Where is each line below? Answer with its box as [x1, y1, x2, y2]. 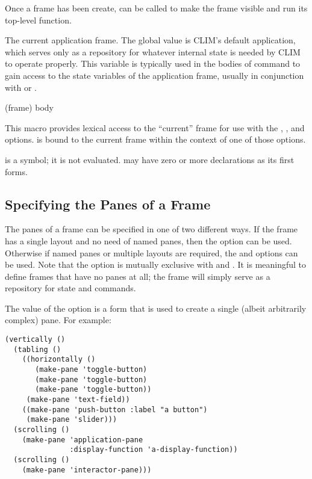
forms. [5, 165, 28, 178]
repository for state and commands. [5, 282, 136, 294]
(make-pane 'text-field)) [26, 395, 130, 404]
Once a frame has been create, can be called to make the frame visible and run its [5, 2, 308, 14]
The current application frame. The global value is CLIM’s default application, [5, 34, 296, 46]
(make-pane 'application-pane [22, 435, 143, 444]
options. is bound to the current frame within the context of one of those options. [5, 133, 306, 146]
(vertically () [5, 335, 66, 344]
